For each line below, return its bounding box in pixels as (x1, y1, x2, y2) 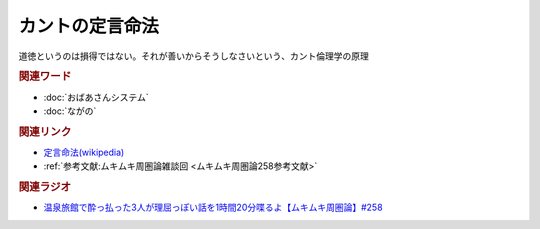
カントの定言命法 (18, 15, 160, 37)
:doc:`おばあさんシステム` (43, 91, 149, 103)
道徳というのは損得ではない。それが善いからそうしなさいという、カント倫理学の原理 (18, 50, 369, 62)
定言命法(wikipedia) (43, 146, 125, 159)
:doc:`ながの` (43, 105, 97, 117)
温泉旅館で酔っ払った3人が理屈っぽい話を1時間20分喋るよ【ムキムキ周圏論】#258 (43, 201, 384, 214)
